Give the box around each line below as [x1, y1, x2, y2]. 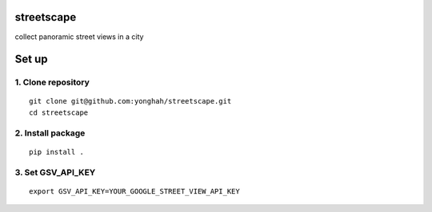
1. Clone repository [14, 77, 90, 88]
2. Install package [14, 128, 86, 139]
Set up [14, 53, 48, 66]
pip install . [29, 147, 84, 156]
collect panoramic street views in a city [14, 32, 144, 41]
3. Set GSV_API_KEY [14, 167, 96, 178]
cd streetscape [29, 108, 89, 117]
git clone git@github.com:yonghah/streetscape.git [29, 96, 232, 106]
